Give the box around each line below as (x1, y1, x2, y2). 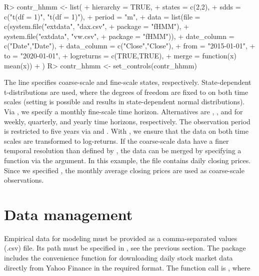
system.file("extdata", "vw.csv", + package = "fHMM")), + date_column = (4, 30, 234, 41)
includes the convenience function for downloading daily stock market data (4, 253, 233, 263)
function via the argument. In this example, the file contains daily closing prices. (4, 155, 251, 165)
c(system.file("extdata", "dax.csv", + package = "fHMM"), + (4, 21, 189, 31)
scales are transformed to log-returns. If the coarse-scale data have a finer (4, 135, 229, 146)
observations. (4, 175, 44, 185)
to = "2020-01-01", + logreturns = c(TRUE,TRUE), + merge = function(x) (4, 50, 236, 60)
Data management (4, 204, 133, 224)
